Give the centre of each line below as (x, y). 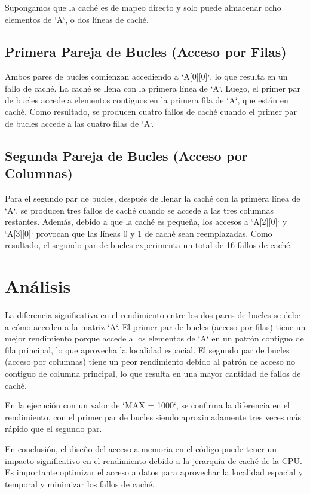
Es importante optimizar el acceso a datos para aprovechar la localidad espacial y (154, 472)
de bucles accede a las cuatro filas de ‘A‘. (79, 123)
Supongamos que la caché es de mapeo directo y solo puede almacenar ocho (143, 7)
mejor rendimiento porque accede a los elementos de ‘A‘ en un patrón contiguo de (154, 338)
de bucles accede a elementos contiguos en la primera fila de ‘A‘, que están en (147, 100)
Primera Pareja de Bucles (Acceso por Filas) (146, 51)
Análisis (38, 286)
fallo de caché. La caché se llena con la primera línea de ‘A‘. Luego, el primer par (153, 88)
